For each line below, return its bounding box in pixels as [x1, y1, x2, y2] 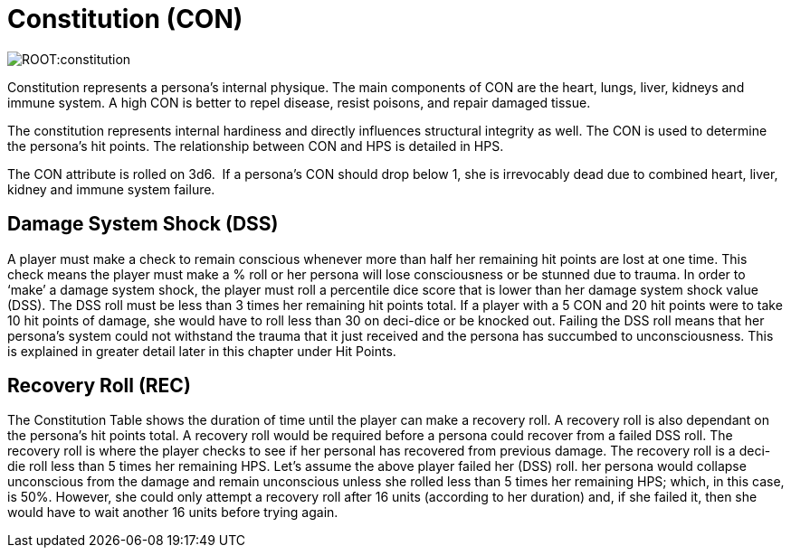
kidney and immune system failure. [7, 181, 215, 197]
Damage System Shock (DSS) [7, 212, 279, 236]
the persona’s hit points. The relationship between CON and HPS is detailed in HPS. [7, 137, 504, 154]
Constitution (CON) [7, 4, 243, 34]
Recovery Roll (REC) [7, 374, 191, 398]
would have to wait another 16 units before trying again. [7, 504, 338, 521]
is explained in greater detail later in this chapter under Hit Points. [7, 343, 396, 359]
